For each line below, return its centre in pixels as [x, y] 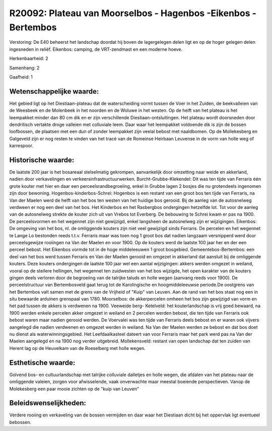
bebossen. [20, 422]
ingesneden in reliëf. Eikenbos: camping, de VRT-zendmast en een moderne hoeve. [96, 49]
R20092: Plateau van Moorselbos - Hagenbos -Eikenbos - [133, 13]
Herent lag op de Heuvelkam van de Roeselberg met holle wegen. [77, 348]
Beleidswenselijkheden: [48, 403]
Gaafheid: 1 [21, 77]
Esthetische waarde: [42, 363]
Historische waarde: [42, 160]
